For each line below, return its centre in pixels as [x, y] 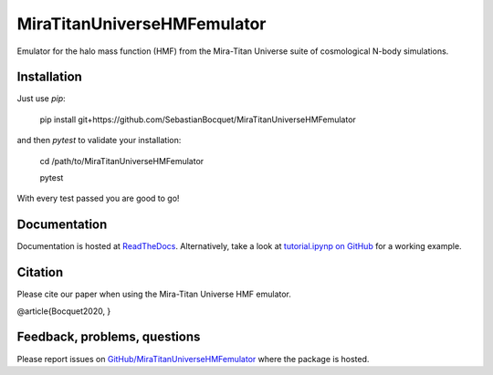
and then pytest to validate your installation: [99, 141]
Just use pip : [41, 99]
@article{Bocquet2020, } [64, 311]
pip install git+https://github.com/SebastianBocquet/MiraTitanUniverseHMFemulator [198, 120]
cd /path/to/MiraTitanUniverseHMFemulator [122, 161]
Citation [40, 272]
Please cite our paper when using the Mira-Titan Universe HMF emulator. [154, 294]
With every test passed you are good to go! [98, 198]
